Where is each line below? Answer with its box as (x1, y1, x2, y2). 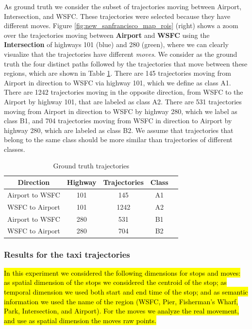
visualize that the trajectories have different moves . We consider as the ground (4, 49, 237, 59)
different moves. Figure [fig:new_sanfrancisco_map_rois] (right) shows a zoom (4, 20, 238, 31)
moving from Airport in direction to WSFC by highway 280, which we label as (4, 106, 237, 116)
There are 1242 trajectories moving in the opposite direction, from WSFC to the (4, 87, 243, 97)
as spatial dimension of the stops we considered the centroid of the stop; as (4, 277, 227, 287)
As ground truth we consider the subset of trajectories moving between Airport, (4, 1, 242, 11)
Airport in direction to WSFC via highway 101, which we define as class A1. (4, 77, 231, 87)
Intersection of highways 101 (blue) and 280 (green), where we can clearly (4, 39, 229, 49)
